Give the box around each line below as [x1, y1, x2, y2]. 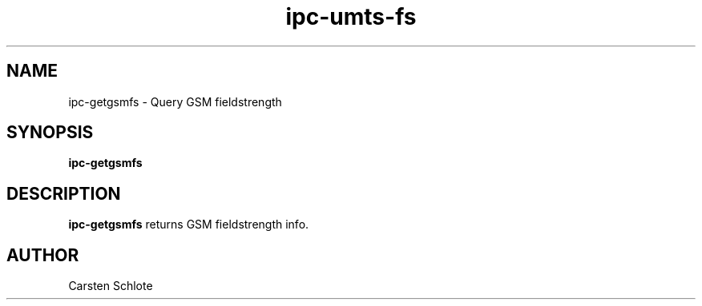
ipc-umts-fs [285, 3, 417, 30]
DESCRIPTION [6, 183, 121, 204]
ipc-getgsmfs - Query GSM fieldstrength [68, 94, 282, 109]
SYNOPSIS [6, 122, 94, 143]
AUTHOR [6, 244, 79, 265]
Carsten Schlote [68, 279, 153, 293]
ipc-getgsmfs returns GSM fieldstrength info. [68, 217, 309, 232]
